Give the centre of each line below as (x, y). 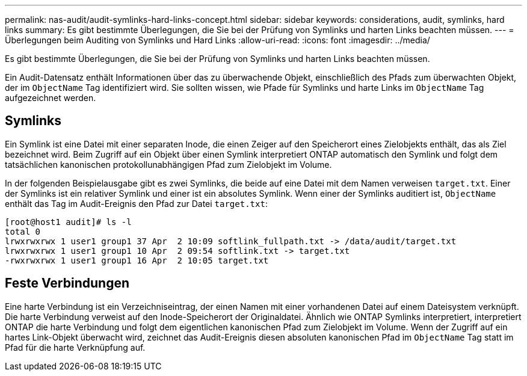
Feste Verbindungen (67, 283)
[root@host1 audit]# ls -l (68, 222)
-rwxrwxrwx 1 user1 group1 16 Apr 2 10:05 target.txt (137, 260)
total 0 (23, 231)
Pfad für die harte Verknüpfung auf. (75, 347)
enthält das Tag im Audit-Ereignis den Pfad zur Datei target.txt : (136, 203)
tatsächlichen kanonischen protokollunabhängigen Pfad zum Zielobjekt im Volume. (168, 164)
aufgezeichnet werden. (51, 98)
